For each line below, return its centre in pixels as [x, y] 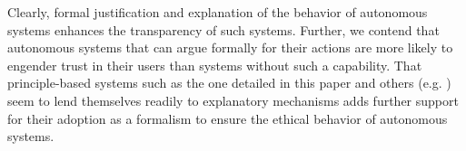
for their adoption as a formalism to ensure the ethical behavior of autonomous [228, 118]
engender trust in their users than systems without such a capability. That [215, 65]
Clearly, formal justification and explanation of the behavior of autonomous [218, 12]
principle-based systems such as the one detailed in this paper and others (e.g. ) [229, 83]
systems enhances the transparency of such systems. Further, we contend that [223, 29]
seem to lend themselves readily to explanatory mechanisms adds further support [233, 100]
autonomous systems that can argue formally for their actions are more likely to [230, 47]
